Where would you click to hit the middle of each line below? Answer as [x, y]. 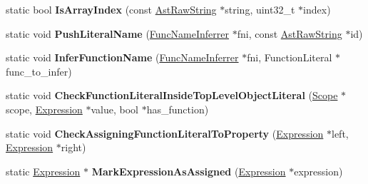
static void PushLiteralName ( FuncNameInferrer [117, 33]
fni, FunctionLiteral [290, 57]
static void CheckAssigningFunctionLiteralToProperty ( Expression [165, 133]
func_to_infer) [39, 71]
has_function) [178, 109]
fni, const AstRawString [290, 33]
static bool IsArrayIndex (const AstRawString [111, 9]
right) [73, 147]
